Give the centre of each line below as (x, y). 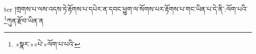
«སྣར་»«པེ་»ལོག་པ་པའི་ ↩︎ (48, 44)
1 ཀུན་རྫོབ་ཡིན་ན (24, 19)
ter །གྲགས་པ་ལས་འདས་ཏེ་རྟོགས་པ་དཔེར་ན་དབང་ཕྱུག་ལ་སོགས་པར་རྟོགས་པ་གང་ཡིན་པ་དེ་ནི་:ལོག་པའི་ (126, 9)
